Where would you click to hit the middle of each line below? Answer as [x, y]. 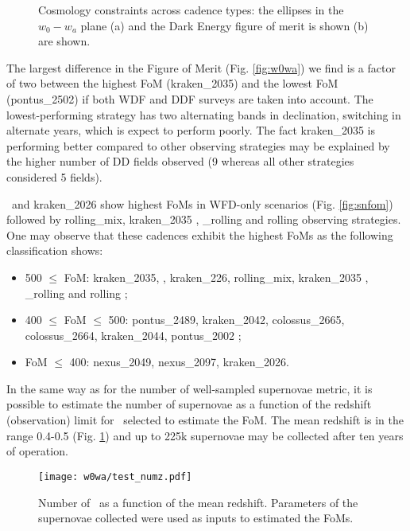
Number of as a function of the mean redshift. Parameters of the [198, 502]
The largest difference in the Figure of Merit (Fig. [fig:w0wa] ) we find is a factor [201, 67]
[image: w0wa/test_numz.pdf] [115, 476]
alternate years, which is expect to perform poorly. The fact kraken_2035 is [191, 130]
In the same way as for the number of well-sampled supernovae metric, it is [190, 388]
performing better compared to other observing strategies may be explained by [198, 145]
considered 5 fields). [54, 176]
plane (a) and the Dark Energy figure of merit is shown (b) [224, 25]
